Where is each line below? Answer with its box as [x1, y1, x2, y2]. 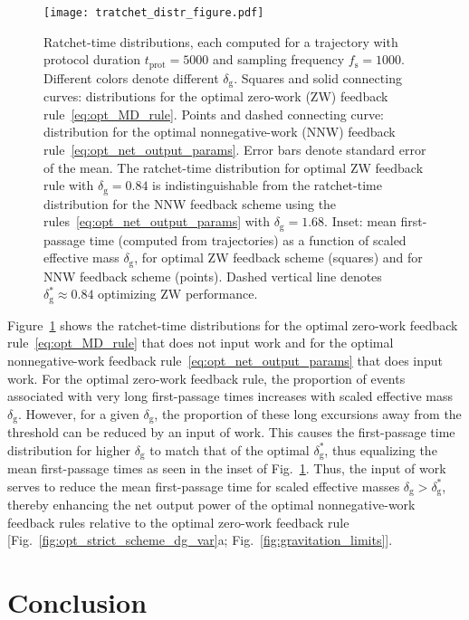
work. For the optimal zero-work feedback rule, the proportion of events [7, 368, 406, 387]
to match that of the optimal [149, 440, 310, 459]
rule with [43, 176, 94, 195]
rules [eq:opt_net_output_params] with [43, 212, 270, 231]
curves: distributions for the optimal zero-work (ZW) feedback [43, 87, 388, 106]
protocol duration [43, 50, 141, 69]
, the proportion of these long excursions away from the [154, 404, 462, 423]
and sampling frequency [212, 50, 345, 69]
